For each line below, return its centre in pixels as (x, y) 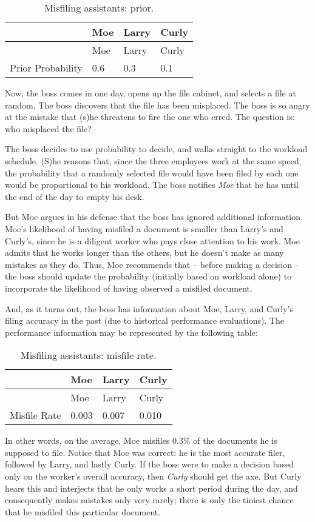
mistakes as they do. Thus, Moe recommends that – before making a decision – (152, 264)
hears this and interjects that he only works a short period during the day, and (151, 488)
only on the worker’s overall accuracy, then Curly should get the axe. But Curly (153, 476)
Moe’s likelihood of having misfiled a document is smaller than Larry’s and (144, 228)
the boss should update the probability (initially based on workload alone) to (148, 276)
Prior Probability (46, 68)
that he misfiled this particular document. (83, 511)
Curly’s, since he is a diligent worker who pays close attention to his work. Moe (152, 240)
